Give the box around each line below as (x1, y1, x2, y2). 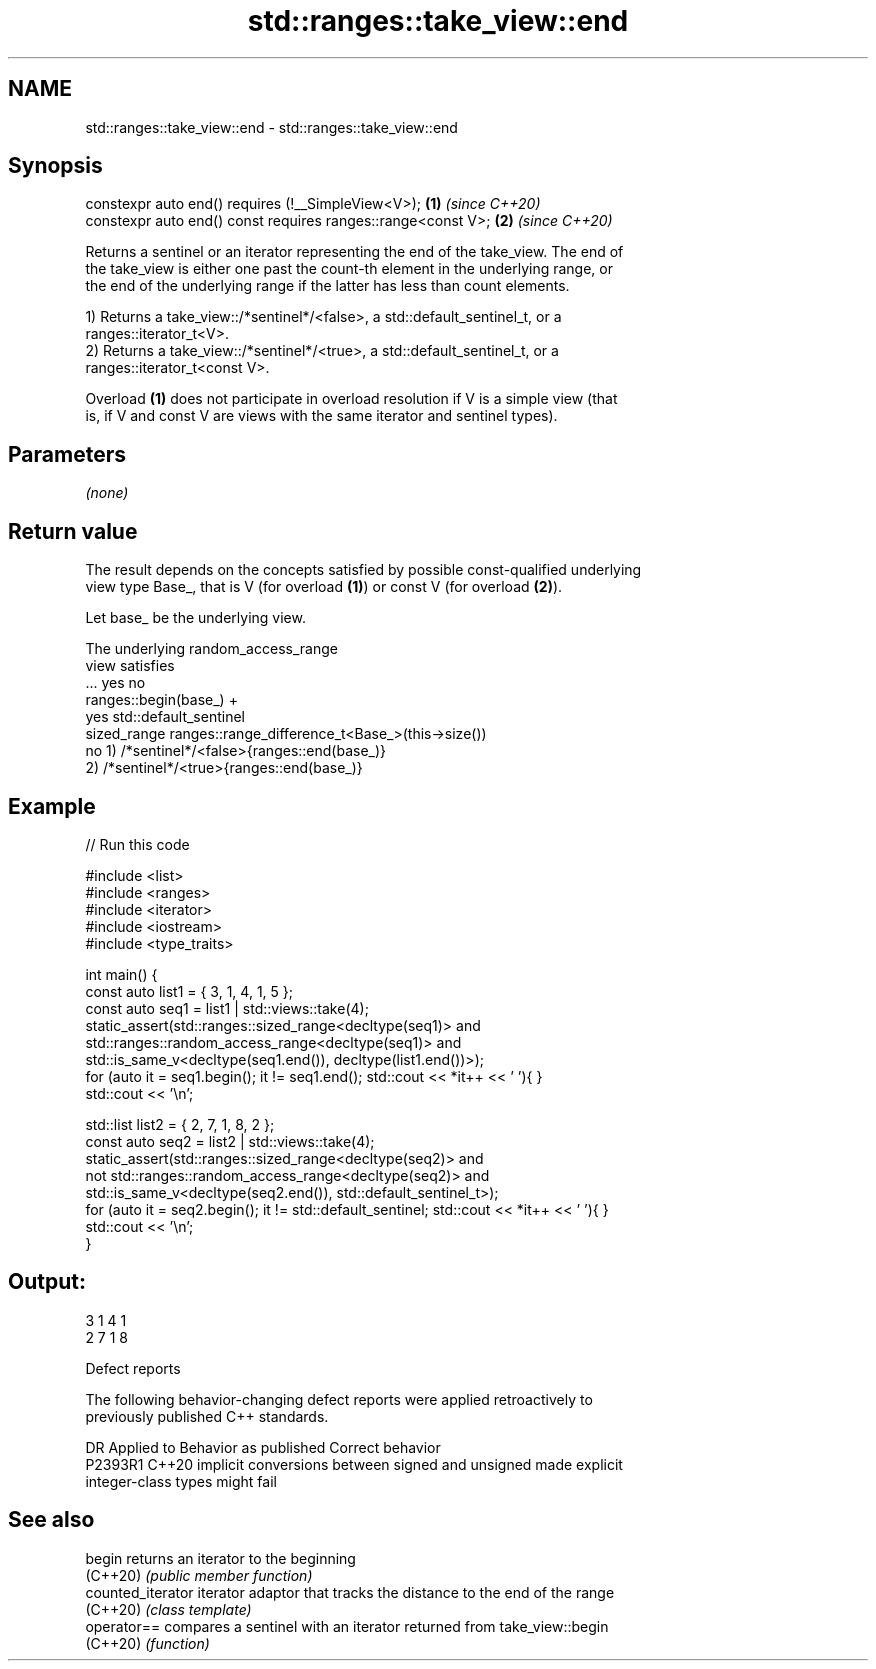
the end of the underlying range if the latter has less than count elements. (85, 277, 570, 295)
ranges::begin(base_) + (85, 691, 238, 709)
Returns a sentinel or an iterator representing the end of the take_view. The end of (85, 243, 624, 261)
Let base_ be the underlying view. (85, 609, 306, 627)
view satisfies (85, 657, 175, 675)
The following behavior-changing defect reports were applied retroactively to (85, 1390, 593, 1408)
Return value (8, 518, 138, 544)
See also (8, 1507, 95, 1533)
